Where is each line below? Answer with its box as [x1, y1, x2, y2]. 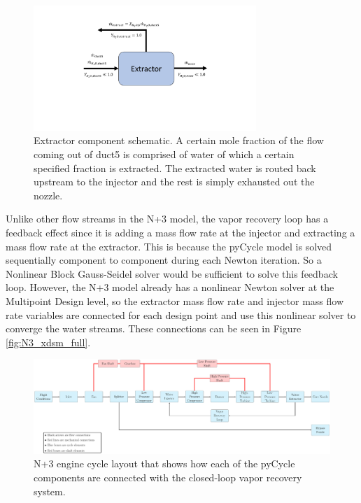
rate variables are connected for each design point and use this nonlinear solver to [6, 307, 356, 322]
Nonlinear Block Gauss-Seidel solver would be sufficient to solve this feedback [6, 266, 338, 281]
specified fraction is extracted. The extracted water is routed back [34, 160, 316, 175]
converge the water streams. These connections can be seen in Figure [6, 321, 302, 336]
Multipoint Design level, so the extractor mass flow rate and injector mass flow [6, 294, 344, 308]
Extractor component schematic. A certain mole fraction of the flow [34, 133, 324, 148]
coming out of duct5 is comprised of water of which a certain [34, 147, 295, 162]
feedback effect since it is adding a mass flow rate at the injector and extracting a [6, 225, 355, 240]
